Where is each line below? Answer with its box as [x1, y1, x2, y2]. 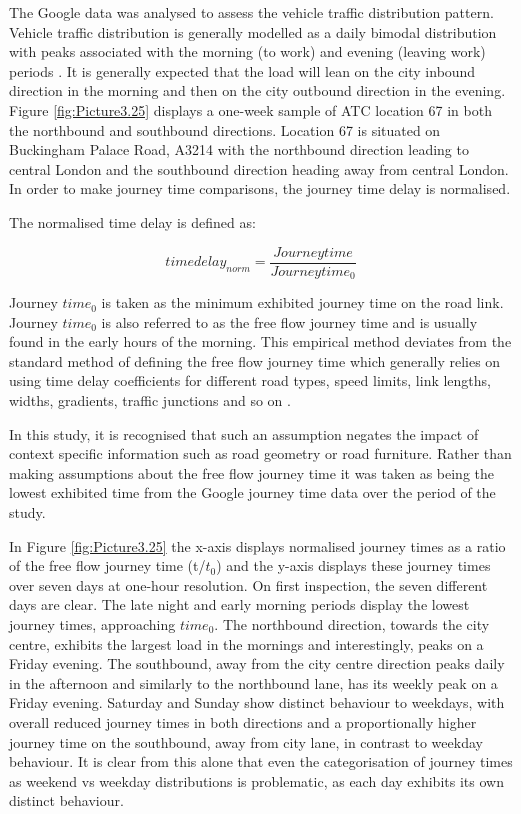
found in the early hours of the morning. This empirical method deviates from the [9, 331, 512, 352]
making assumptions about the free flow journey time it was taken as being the [9, 462, 495, 483]
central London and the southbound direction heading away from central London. [9, 158, 509, 179]
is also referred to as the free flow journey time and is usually [101, 311, 478, 332]
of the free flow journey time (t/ [9, 555, 206, 576]
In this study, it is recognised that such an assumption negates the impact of [9, 423, 479, 444]
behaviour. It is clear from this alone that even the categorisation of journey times [9, 751, 513, 772]
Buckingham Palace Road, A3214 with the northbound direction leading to [9, 139, 469, 160]
